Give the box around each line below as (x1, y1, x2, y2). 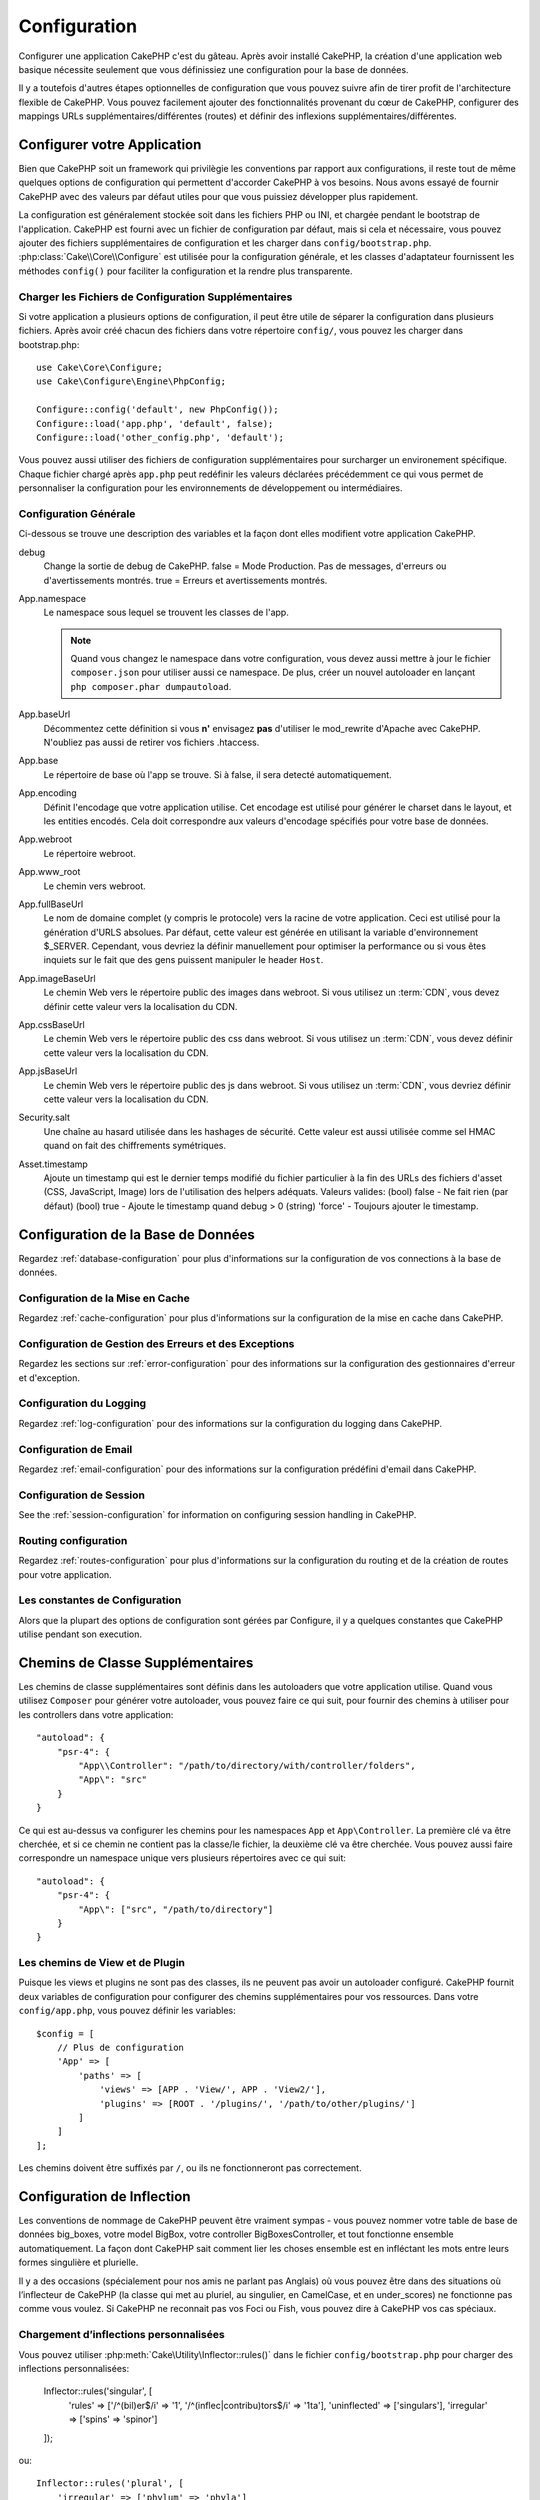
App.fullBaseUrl (18, 898, 84, 910)
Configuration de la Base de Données (18, 1226, 255, 1243)
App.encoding (18, 787, 77, 799)
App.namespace (18, 592, 87, 604)
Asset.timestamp (18, 1158, 89, 1170)
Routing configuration (18, 1533, 128, 1547)
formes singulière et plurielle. (18, 2256, 139, 2269)
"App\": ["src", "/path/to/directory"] (78, 1903, 274, 1915)
